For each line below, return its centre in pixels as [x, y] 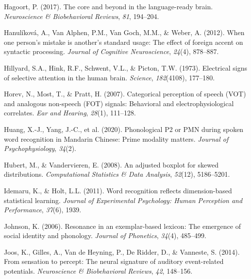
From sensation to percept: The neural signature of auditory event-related [114, 261]
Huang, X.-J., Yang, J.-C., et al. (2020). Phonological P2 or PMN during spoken [124, 129]
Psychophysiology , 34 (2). [40, 148]
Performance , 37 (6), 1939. [43, 210]
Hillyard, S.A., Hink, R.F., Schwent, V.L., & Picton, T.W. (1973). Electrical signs [125, 67]
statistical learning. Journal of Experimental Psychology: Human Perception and [123, 200]
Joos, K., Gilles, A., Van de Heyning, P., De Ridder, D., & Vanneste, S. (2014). [122, 251]
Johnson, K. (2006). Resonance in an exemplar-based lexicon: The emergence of [122, 226]
